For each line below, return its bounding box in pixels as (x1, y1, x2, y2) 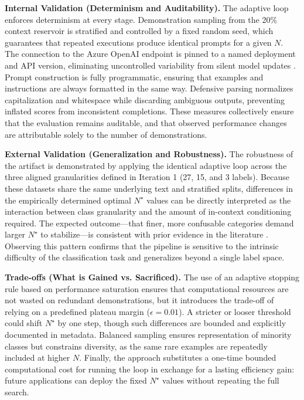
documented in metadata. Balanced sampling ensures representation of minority (5, 328, 292, 341)
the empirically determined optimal (5, 194, 131, 206)
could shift (5, 317, 43, 329)
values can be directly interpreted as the (146, 194, 291, 206)
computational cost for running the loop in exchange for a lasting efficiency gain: (5, 362, 295, 375)
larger (5, 228, 26, 240)
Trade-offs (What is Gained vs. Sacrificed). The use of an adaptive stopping (5, 271, 300, 283)
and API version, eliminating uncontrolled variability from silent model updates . (5, 59, 296, 71)
